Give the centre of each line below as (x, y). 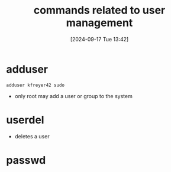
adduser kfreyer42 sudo (36, 85)
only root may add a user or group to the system (74, 96)
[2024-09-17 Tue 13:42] (99, 39)
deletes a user (32, 136)
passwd (26, 160)
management (99, 23)
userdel (25, 120)
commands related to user (99, 10)
